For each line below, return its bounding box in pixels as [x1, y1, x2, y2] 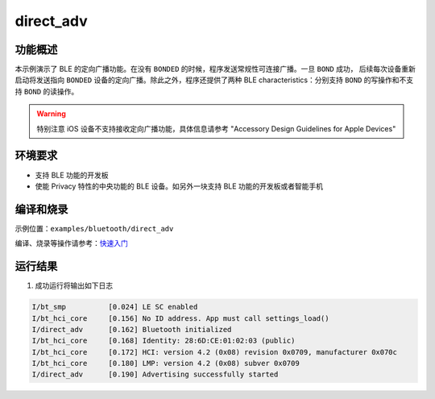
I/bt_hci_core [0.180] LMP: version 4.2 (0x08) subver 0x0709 [31, 359, 300, 368]
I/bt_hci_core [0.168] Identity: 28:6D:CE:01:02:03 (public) [31, 336, 296, 346]
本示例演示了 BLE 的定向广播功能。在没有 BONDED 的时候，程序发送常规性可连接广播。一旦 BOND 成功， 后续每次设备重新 [14, 64, 416, 74]
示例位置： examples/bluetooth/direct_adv [14, 223, 174, 233]
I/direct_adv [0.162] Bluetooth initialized [31, 325, 232, 334]
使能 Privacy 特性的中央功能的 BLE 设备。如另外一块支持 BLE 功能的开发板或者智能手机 [35, 181, 324, 191]
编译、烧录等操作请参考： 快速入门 [14, 239, 128, 248]
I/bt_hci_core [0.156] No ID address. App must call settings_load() [31, 314, 329, 322]
